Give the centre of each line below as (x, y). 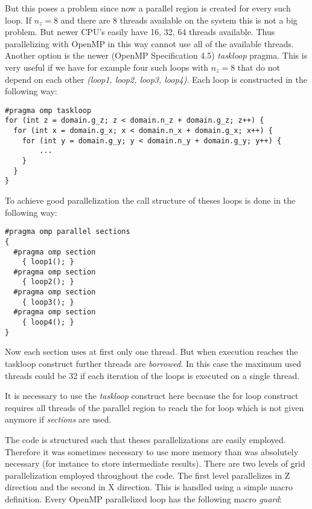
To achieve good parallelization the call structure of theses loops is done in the (150, 200)
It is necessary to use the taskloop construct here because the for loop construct (152, 396)
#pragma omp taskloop (48, 110)
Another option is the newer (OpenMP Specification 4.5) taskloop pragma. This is (156, 55)
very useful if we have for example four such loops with (107, 67)
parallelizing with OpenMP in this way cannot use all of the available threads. (149, 43)
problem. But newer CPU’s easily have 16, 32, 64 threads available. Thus (140, 32)
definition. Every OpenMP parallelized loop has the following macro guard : (143, 498)
